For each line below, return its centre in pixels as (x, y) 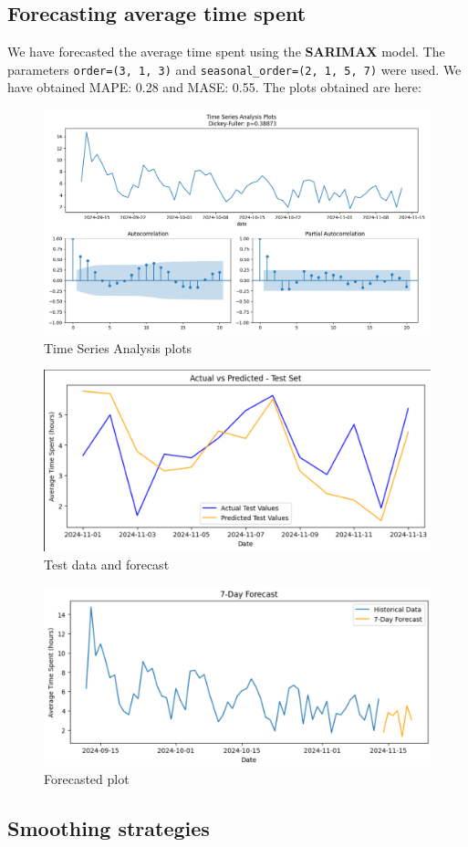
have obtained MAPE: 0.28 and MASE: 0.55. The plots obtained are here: (214, 87)
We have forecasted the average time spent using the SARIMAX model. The (226, 52)
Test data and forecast (107, 564)
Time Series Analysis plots (118, 347)
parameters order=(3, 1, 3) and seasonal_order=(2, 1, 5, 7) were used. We (234, 69)
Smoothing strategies (109, 828)
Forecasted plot (87, 779)
